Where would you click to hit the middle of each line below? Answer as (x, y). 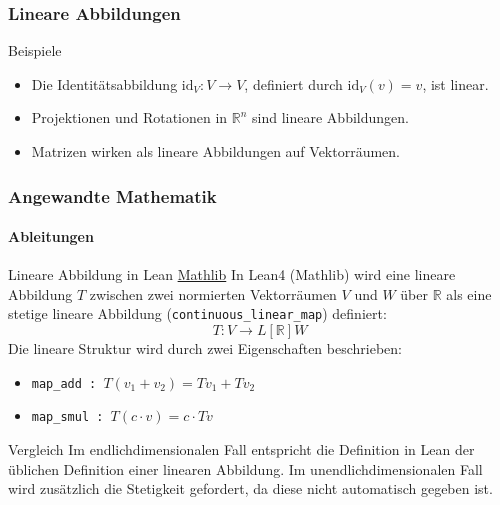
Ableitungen (51, 236)
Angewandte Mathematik (112, 195)
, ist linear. (455, 83)
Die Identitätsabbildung (104, 83)
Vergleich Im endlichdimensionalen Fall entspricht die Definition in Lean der (241, 448)
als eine (469, 293)
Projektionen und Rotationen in (129, 117)
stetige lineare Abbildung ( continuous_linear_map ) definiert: (197, 313)
